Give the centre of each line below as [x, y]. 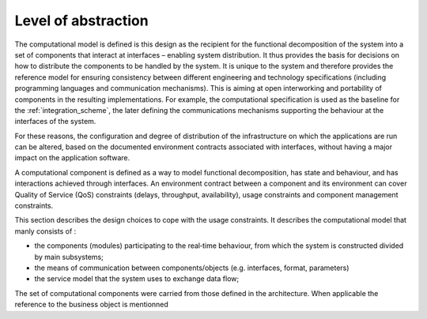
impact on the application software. [72, 158]
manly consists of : [45, 231]
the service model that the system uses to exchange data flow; [137, 279]
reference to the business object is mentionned [92, 305]
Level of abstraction [82, 21]
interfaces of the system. [55, 122]
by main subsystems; [69, 257]
